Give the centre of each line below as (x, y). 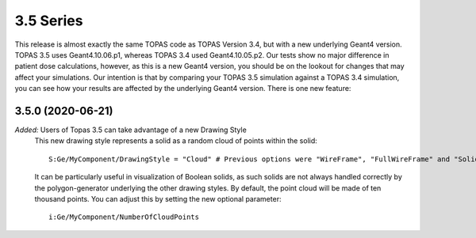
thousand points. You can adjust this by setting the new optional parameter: (158, 198)
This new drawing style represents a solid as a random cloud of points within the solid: (176, 141)
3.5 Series (49, 21)
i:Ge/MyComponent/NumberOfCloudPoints (124, 217)
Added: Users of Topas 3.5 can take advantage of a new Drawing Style (131, 130)
